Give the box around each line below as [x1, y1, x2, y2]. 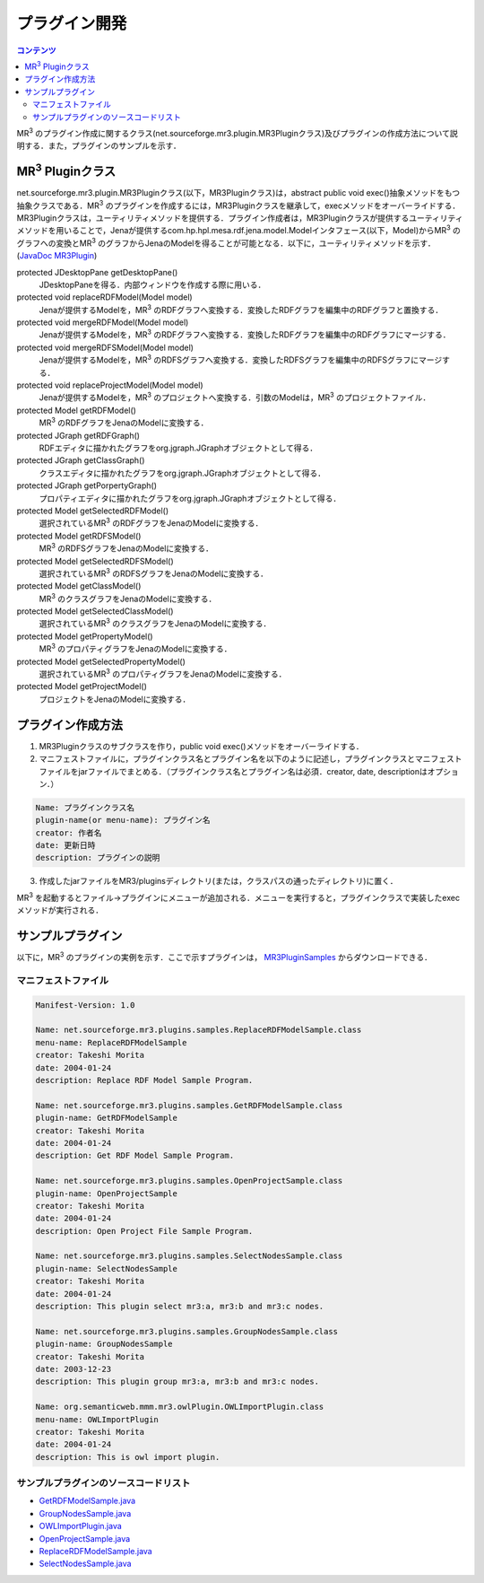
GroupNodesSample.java [39, 1508, 132, 1518]
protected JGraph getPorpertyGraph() [16, 480, 157, 491]
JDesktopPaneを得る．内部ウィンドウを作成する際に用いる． [39, 279, 266, 290]
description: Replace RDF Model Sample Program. [35, 1075, 254, 1085]
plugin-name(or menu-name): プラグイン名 [35, 815, 211, 826]
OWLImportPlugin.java [39, 1521, 123, 1532]
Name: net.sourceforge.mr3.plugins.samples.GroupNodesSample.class [35, 1326, 339, 1336]
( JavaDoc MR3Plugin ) [16, 250, 98, 261]
